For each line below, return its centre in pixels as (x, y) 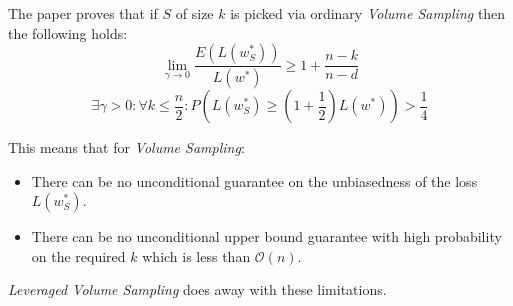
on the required (78, 255)
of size (194, 13)
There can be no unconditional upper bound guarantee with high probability (266, 236)
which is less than (196, 255)
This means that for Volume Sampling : (126, 147)
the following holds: (68, 32)
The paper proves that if (83, 13)
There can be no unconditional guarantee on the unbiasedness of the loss (254, 180)
